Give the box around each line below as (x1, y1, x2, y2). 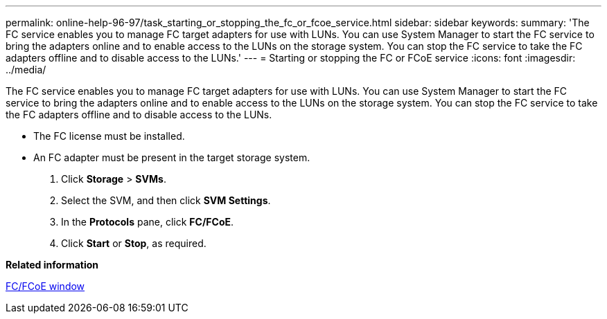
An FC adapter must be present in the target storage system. (33, 152, 310, 163)
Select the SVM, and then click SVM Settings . (61, 194, 271, 206)
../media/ (6, 64, 46, 75)
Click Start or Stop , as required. (61, 237, 206, 249)
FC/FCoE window (6, 280, 85, 292)
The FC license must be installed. (33, 130, 185, 142)
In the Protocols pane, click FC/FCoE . (61, 216, 234, 228)
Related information (6, 259, 99, 271)
